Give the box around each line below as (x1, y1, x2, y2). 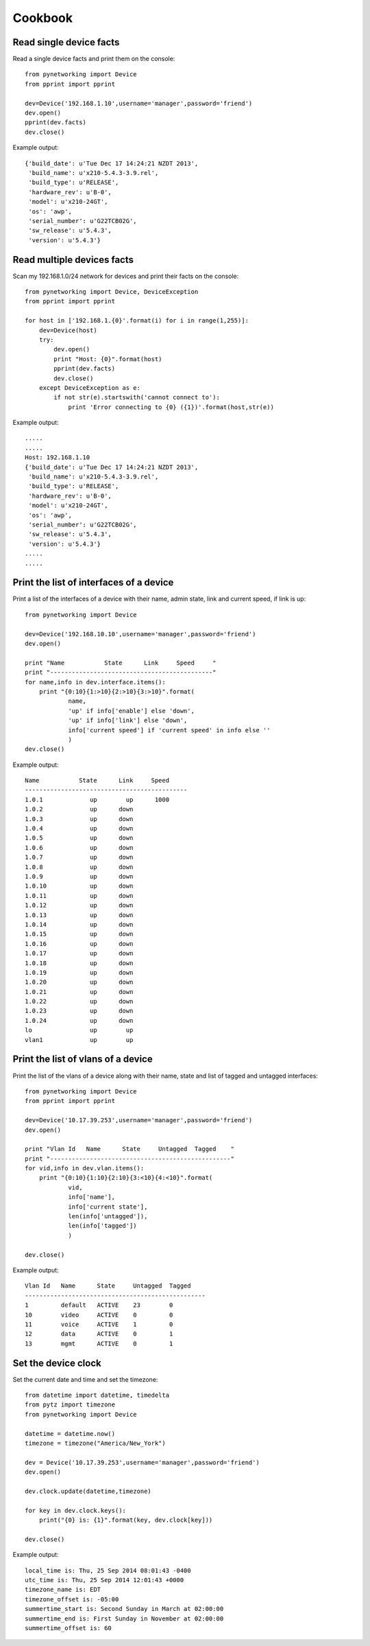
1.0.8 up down (25, 863, 134, 871)
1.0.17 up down (25, 949, 134, 958)
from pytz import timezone (25, 1401, 116, 1409)
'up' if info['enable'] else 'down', (68, 707, 195, 715)
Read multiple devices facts (12, 254, 134, 266)
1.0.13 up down (25, 911, 134, 919)
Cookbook (12, 10, 73, 25)
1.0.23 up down (25, 1007, 134, 1015)
